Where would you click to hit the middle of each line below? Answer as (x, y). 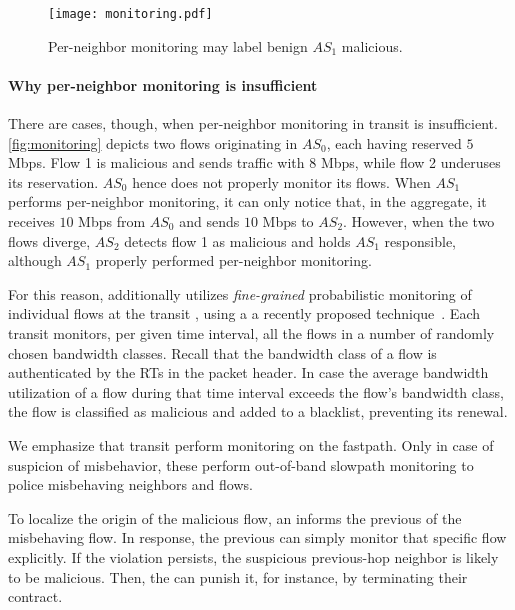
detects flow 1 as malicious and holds (237, 240)
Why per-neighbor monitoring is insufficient (163, 84)
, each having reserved (394, 142)
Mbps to (288, 221)
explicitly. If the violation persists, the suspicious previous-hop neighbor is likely (253, 556)
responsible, (420, 240)
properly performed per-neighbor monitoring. (233, 260)
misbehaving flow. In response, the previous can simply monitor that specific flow (257, 537)
